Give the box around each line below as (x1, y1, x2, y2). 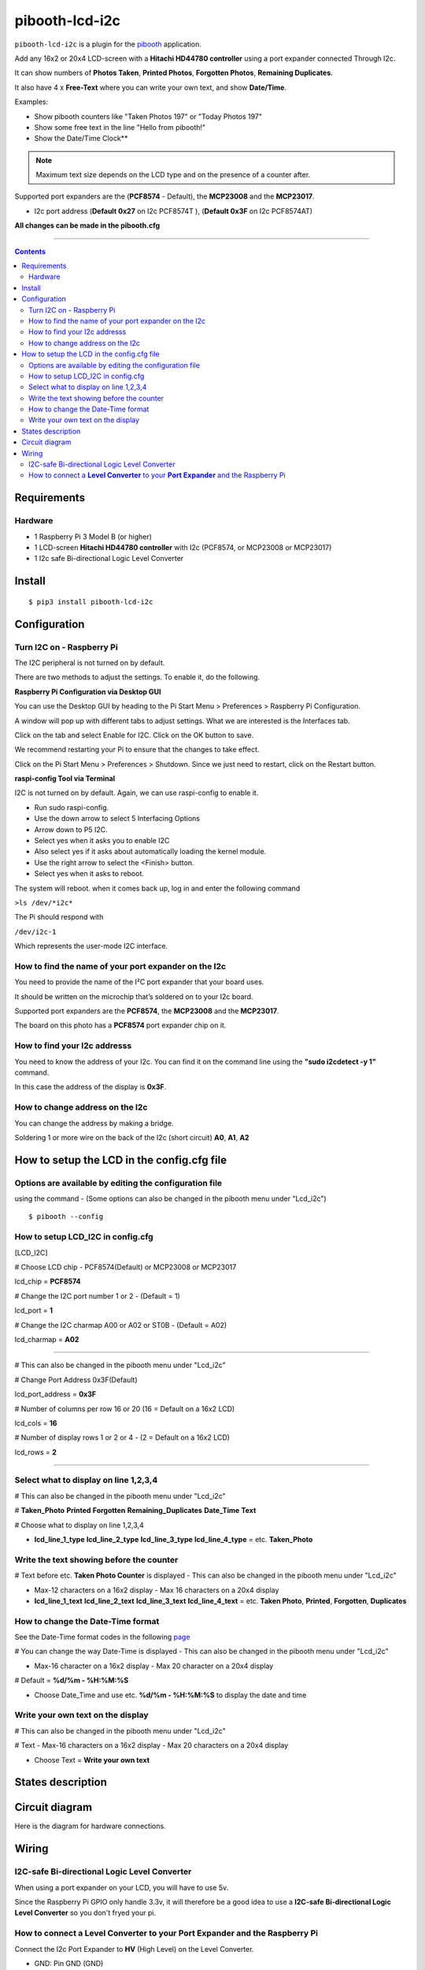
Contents (14, 247, 46, 256)
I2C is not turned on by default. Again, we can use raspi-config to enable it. (14, 788, 259, 797)
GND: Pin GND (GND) (34, 1958, 104, 1968)
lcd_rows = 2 (14, 1447, 57, 1457)
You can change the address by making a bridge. (14, 1118, 174, 1128)
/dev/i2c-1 (14, 927, 57, 936)
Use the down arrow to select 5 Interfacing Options (34, 814, 201, 823)
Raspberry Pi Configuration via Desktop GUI (14, 686, 161, 697)
